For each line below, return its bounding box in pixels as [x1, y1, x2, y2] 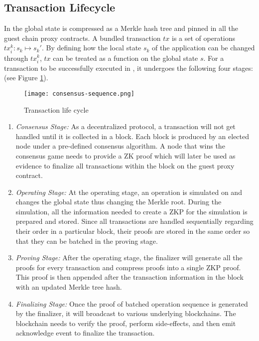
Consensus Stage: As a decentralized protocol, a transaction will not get [15, 121, 236, 132]
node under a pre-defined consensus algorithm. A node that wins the [15, 141, 225, 151]
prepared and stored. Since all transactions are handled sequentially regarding [15, 216, 254, 226]
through [4, 52, 28, 63]
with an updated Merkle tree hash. [15, 282, 122, 292]
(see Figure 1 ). [4, 72, 48, 83]
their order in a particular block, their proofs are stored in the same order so [15, 226, 250, 236]
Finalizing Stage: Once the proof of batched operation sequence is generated [15, 298, 248, 309]
